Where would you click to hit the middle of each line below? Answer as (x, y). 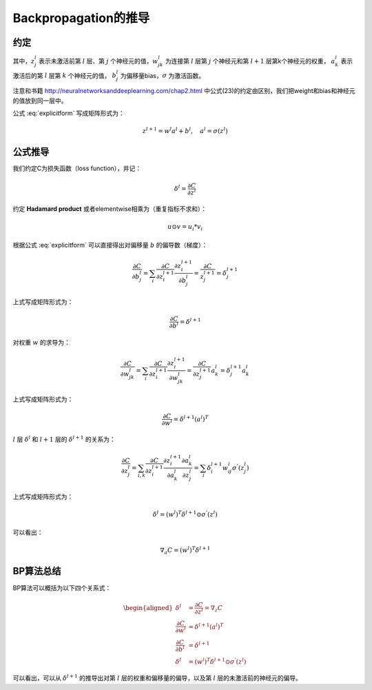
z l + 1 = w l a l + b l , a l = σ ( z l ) (185, 131)
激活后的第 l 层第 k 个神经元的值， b (65, 75)
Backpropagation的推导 (81, 18)
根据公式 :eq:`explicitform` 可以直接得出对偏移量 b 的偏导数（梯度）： (110, 245)
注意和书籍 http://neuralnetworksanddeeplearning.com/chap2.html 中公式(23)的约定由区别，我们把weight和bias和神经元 (184, 91)
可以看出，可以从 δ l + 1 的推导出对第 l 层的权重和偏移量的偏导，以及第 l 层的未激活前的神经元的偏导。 (157, 678)
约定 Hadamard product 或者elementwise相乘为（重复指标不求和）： (110, 209)
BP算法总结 (37, 571)
